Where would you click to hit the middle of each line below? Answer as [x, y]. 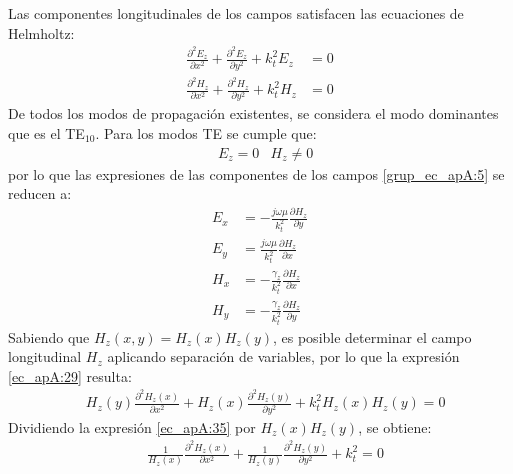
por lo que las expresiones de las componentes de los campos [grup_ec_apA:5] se [256, 173]
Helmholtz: [41, 32]
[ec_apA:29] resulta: [70, 375]
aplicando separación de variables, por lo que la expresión [283, 356]
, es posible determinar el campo [372, 336]
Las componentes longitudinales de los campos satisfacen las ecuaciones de [236, 13]
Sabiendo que [49, 336]
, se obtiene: [395, 426]
